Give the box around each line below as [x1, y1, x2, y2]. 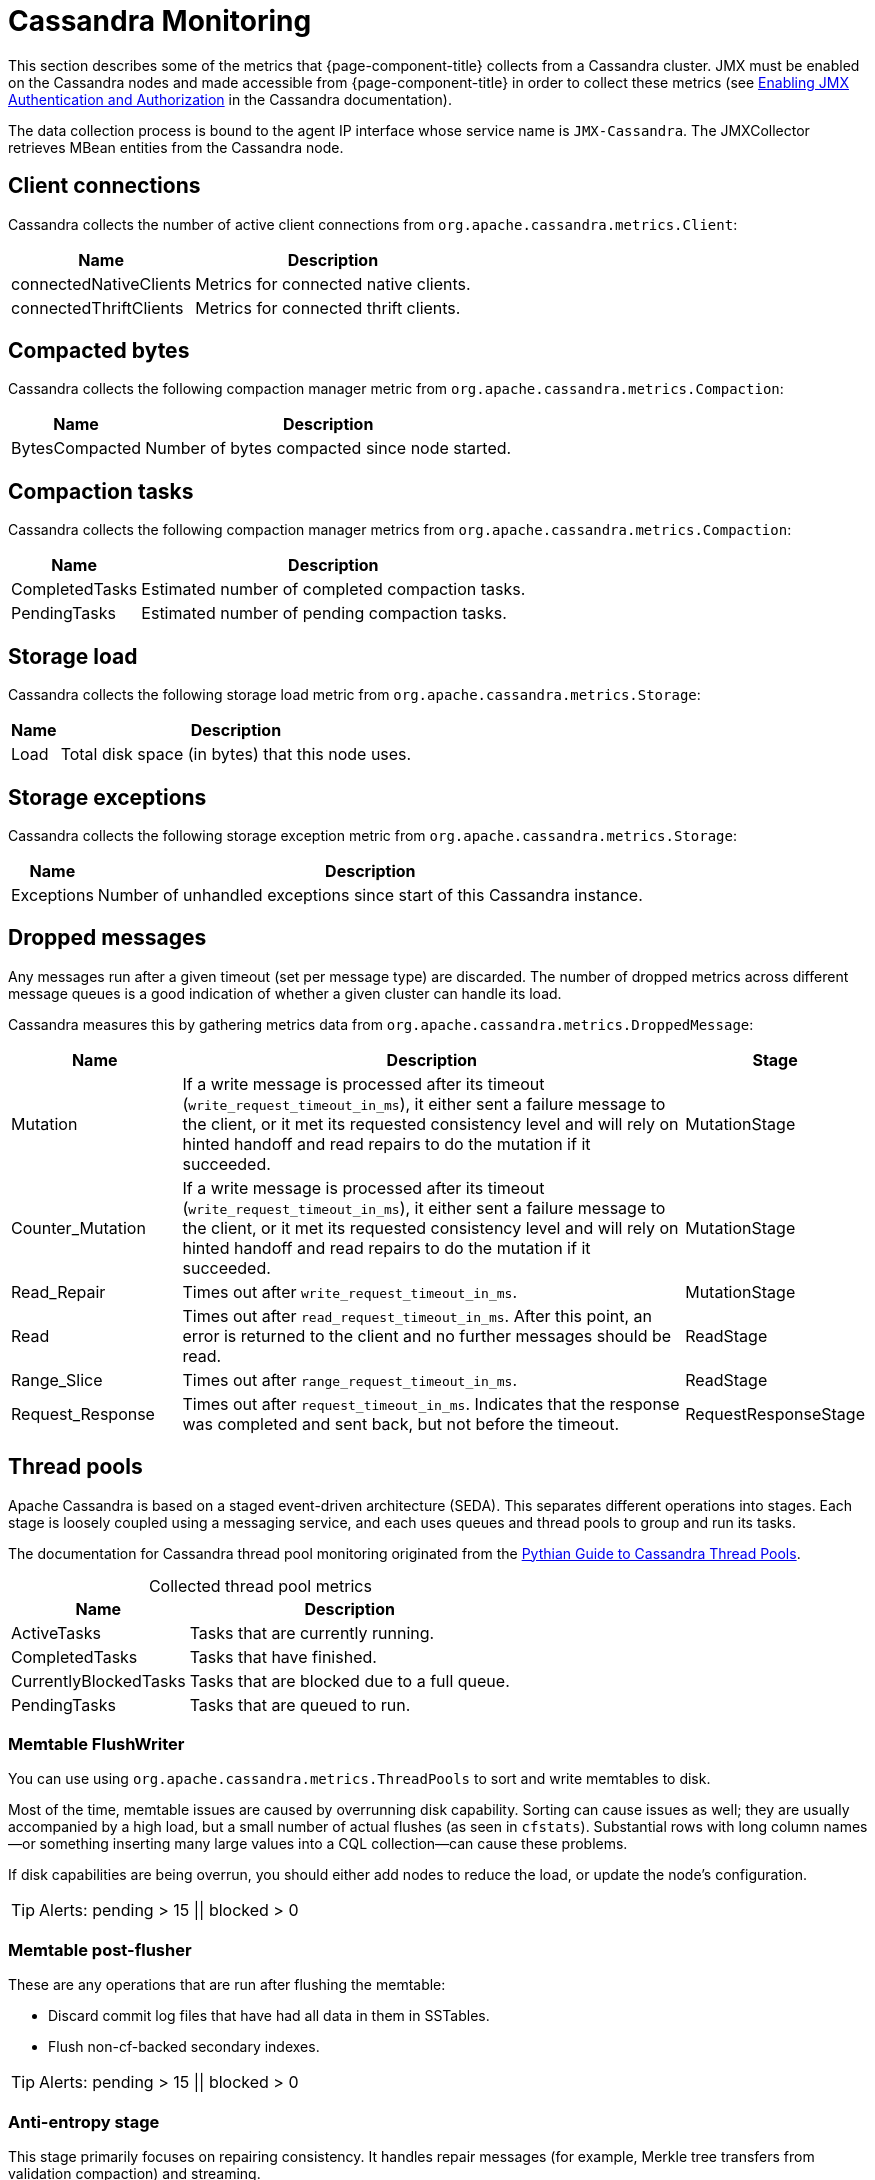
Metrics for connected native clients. [195, 273, 471, 294]
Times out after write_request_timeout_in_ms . [182, 1281, 517, 1302]
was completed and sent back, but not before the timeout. [182, 1413, 620, 1434]
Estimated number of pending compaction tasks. [141, 603, 507, 624]
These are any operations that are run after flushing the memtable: [8, 1976, 446, 1994]
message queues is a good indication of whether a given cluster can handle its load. [8, 984, 562, 1002]
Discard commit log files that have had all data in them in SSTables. [48, 2007, 490, 2025]
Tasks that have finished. [189, 1646, 377, 1667]
